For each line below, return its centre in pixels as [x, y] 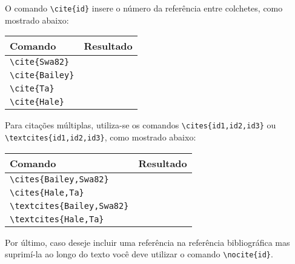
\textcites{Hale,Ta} [57, 219]
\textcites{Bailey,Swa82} [69, 206]
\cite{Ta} [32, 89]
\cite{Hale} [37, 102]
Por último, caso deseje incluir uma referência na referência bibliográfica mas [147, 242]
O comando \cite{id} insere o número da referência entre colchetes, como [144, 8]
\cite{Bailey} [42, 75]
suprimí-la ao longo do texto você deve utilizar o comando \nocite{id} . [139, 254]
